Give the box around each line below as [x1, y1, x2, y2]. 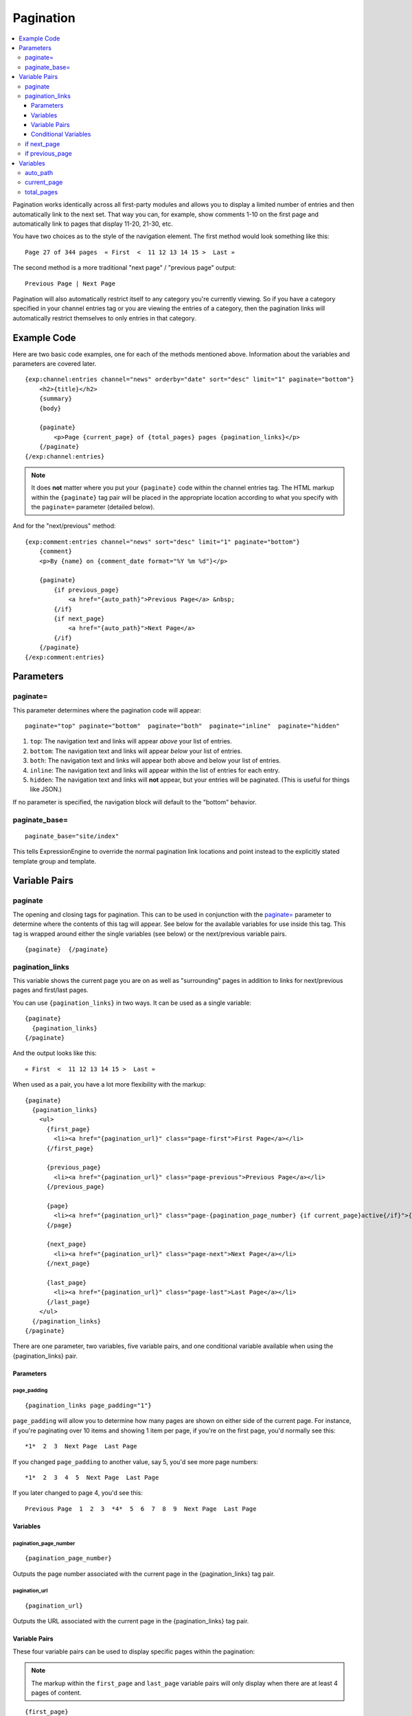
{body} [38, 404, 62, 412]
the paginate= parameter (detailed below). [31, 503, 155, 511]
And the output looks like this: [12, 1049, 98, 1057]
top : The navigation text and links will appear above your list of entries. [30, 737, 233, 745]
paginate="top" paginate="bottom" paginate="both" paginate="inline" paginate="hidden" [25, 722, 340, 730]
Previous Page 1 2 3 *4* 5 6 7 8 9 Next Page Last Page [25, 1505, 257, 1513]
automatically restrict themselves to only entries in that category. [12, 314, 196, 322]
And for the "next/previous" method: [12, 522, 116, 530]
